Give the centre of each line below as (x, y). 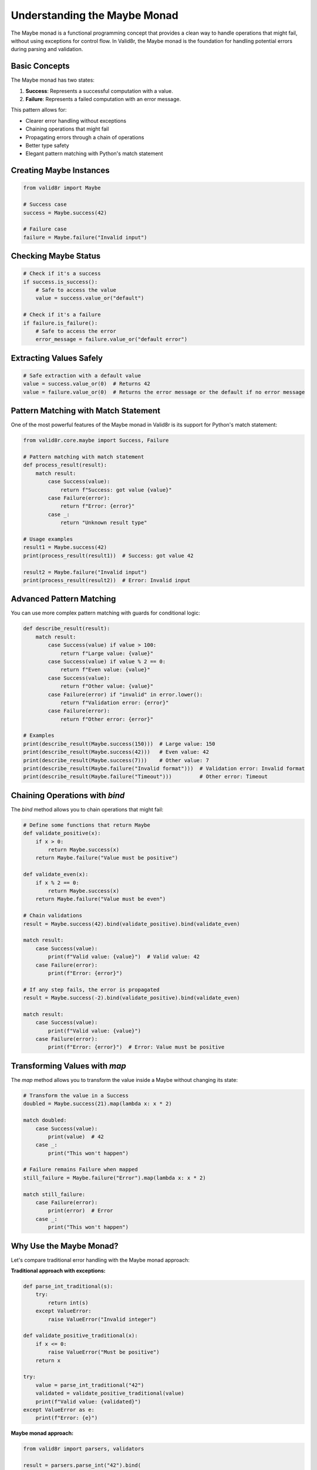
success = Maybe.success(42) (65, 213)
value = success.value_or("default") (90, 298)
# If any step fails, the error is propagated (91, 990)
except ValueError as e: (59, 1409)
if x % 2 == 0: (57, 883)
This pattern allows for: (39, 110)
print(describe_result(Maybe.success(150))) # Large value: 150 (119, 744)
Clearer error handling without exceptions (76, 121)
